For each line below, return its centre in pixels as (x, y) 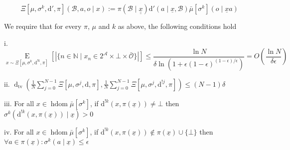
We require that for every (43, 26)
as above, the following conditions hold (177, 26)
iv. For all (19, 131)
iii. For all (19, 103)
